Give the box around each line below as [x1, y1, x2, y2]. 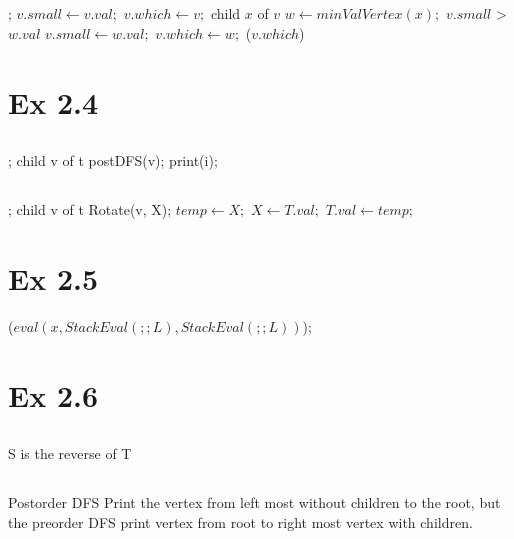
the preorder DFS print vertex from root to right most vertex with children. [8, 511, 473, 532]
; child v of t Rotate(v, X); [8, 199, 172, 220]
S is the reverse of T [8, 443, 132, 464]
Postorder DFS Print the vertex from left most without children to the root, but [8, 492, 501, 513]
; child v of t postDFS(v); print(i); [8, 150, 218, 171]
